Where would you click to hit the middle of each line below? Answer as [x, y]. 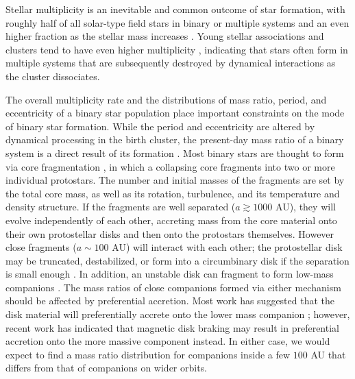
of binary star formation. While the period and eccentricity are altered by [160, 126]
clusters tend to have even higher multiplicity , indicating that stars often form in [177, 49]
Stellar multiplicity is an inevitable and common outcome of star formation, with [175, 9]
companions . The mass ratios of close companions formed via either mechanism [173, 287]
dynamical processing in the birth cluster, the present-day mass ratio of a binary [175, 139]
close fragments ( [41, 247]
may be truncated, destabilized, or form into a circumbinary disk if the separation [177, 260]
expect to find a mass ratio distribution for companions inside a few [148, 354]
